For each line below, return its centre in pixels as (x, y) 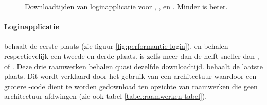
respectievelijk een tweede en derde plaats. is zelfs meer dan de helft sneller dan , (132, 56)
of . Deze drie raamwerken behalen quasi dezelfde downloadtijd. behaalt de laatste (133, 66)
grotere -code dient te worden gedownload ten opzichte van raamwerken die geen (131, 86)
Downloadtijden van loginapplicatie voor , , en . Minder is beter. (126, 6)
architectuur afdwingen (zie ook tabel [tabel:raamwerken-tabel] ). (106, 96)
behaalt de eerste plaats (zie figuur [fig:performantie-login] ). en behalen (116, 46)
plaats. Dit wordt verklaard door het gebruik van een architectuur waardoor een (130, 76)
